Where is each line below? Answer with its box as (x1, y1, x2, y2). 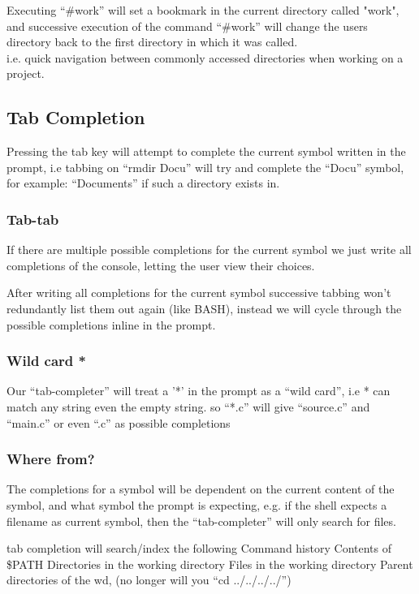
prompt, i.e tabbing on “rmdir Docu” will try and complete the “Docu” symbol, (6, 158, 404, 175)
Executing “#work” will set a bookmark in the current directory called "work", (6, 2, 400, 18)
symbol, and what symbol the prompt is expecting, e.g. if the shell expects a (6, 496, 387, 513)
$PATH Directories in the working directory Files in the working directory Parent (6, 555, 413, 572)
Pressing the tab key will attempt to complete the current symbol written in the (6, 143, 406, 160)
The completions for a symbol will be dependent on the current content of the (6, 480, 395, 497)
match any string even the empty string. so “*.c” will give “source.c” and (6, 398, 370, 415)
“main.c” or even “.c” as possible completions (6, 414, 231, 431)
